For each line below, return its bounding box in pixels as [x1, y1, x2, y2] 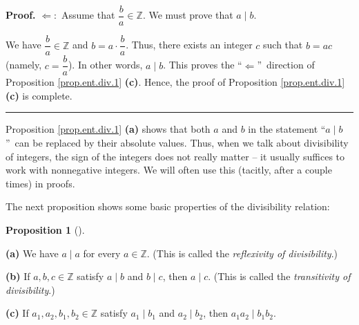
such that [263, 37, 303, 52]
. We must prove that [142, 8, 233, 22]
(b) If [6, 269, 30, 284]
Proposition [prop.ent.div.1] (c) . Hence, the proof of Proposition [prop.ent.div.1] [6, 75, 345, 89]
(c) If [6, 306, 29, 320]
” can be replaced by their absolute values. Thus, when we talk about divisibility [6, 135, 349, 149]
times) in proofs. [6, 176, 75, 190]
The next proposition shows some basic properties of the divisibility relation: [6, 199, 330, 214]
